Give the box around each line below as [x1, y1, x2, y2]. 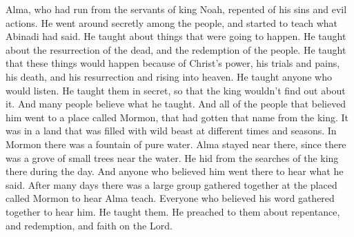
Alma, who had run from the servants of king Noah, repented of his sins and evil [6, 2, 347, 16]
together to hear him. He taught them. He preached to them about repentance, [6, 204, 340, 218]
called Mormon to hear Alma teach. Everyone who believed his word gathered [6, 191, 335, 205]
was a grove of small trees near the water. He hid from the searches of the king [6, 150, 339, 165]
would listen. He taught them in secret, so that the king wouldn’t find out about [6, 83, 346, 97]
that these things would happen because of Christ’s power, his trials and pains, [6, 56, 340, 70]
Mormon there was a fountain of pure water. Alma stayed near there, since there [6, 136, 346, 151]
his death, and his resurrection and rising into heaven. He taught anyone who [6, 69, 332, 83]
